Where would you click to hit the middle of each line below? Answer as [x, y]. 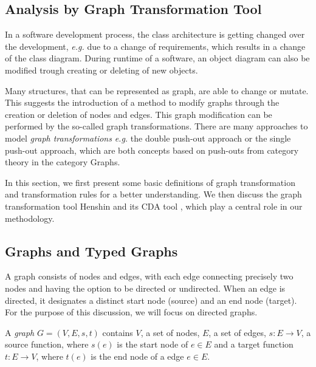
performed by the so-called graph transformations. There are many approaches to [156, 126]
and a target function [254, 344]
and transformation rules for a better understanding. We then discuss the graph [153, 194]
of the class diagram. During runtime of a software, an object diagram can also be [157, 58]
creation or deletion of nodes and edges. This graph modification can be [139, 114]
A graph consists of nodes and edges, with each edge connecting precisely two [149, 276]
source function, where [47, 344]
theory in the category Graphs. [63, 162]
